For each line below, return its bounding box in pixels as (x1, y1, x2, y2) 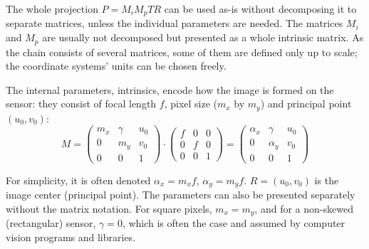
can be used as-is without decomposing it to (164, 1, 357, 16)
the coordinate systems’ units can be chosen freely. (6, 58, 227, 73)
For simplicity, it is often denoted (6, 172, 151, 187)
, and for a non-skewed (254, 201, 353, 216)
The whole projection (6, 1, 98, 16)
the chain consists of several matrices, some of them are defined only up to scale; (6, 44, 358, 59)
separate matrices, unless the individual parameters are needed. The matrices (6, 16, 343, 31)
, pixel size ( (164, 96, 217, 111)
